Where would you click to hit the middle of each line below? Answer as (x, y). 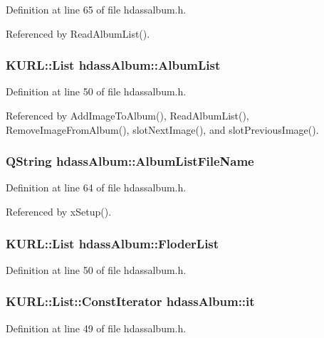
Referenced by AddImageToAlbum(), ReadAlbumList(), (127, 115)
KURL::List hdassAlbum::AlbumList (113, 65)
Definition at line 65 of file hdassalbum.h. (96, 9)
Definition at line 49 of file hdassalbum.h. (96, 328)
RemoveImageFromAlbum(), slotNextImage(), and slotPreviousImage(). (162, 129)
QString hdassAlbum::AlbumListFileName (130, 161)
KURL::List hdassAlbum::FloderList (113, 243)
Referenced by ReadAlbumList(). (78, 33)
